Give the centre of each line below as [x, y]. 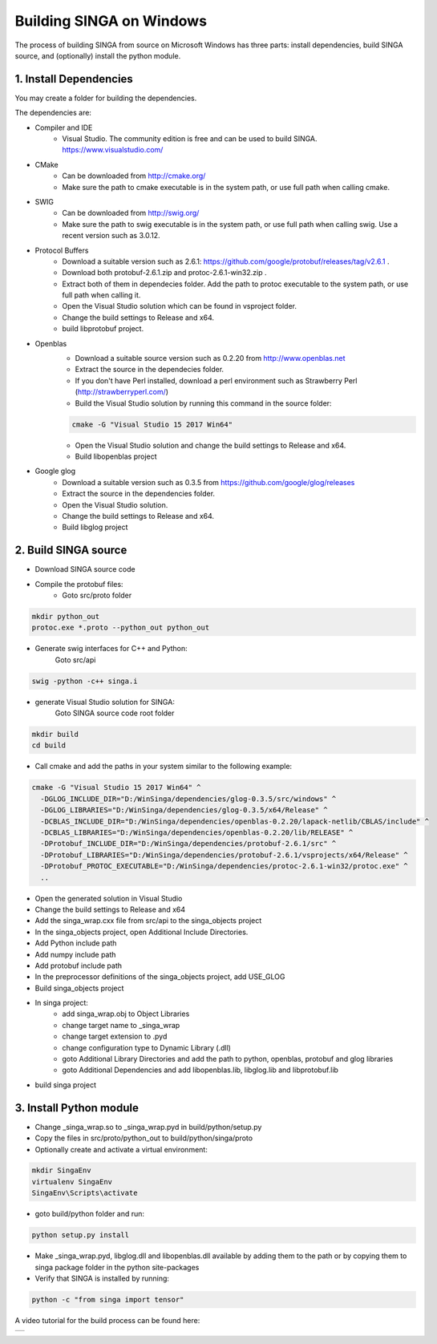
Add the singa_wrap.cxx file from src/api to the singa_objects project [148, 921]
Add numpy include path [75, 954]
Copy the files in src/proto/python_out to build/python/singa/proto [144, 1138]
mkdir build [55, 735]
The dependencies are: [53, 113]
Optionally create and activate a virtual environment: [121, 1149]
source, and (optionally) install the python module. [98, 55]
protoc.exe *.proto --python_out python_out [121, 628]
